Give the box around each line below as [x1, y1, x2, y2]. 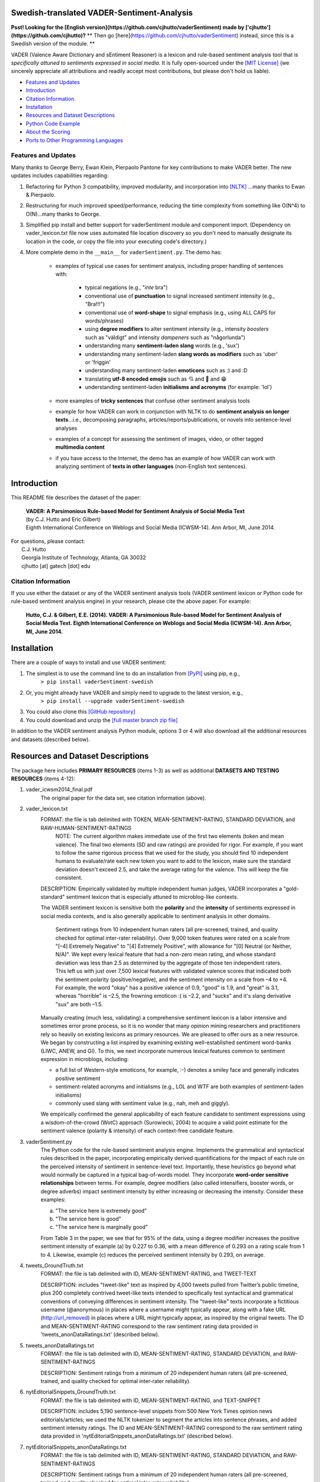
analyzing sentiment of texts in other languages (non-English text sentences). [55, 463, 247, 470]
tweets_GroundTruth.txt [25, 1262, 84, 1269]
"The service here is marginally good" [55, 1224, 148, 1231]
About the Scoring [25, 128, 71, 136]
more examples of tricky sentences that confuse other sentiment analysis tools [55, 397, 250, 404]
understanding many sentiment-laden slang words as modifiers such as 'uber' [85, 350, 278, 357]
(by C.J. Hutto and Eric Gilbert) [25, 516, 101, 523]
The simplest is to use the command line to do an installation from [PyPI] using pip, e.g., [25, 670, 240, 677]
